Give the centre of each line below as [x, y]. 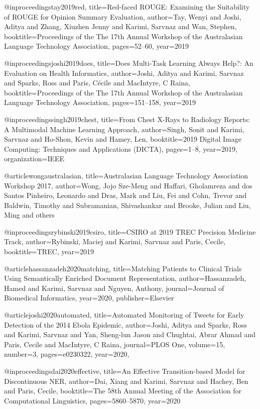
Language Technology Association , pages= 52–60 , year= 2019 [96, 46]
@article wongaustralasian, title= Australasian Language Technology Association [126, 175]
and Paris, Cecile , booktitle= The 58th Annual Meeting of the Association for [123, 391]
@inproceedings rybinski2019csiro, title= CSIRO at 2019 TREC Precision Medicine [130, 231]
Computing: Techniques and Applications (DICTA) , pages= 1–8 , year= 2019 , [121, 148]
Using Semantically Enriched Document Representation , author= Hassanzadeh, [125, 278]
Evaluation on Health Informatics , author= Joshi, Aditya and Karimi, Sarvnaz [124, 73]
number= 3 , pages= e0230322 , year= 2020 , [67, 354]
